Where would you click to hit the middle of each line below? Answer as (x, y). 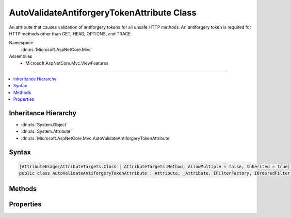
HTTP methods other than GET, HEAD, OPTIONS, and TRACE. (71, 33)
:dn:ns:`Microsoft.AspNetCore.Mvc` (57, 49)
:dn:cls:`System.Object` (44, 125)
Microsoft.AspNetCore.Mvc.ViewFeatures (67, 63)
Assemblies (21, 56)
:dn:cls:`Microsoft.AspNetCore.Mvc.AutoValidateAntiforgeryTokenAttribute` (96, 138)
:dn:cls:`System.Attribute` (47, 131)
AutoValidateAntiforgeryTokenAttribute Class (103, 13)
